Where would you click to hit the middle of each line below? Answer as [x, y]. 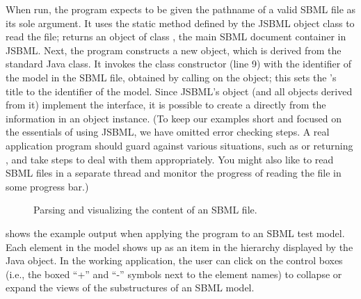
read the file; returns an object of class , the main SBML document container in [176, 37]
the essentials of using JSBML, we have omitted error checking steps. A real [168, 132]
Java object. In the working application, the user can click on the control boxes [174, 260]
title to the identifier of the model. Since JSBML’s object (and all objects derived [179, 91]
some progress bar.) [47, 186]
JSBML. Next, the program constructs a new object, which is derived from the [174, 50]
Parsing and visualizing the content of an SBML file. [145, 210]
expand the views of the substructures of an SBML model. [130, 288]
